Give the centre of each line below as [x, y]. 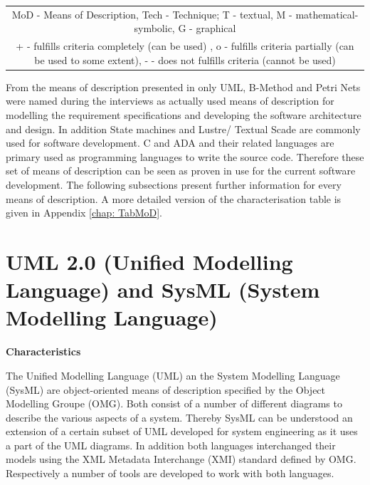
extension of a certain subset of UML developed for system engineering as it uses [182, 431]
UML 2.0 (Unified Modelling [149, 261]
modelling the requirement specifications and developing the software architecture [184, 115]
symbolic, [154, 28]
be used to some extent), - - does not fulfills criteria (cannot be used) [185, 59]
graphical [216, 28]
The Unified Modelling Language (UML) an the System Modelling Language [173, 375]
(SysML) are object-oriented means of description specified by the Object [166, 389]
